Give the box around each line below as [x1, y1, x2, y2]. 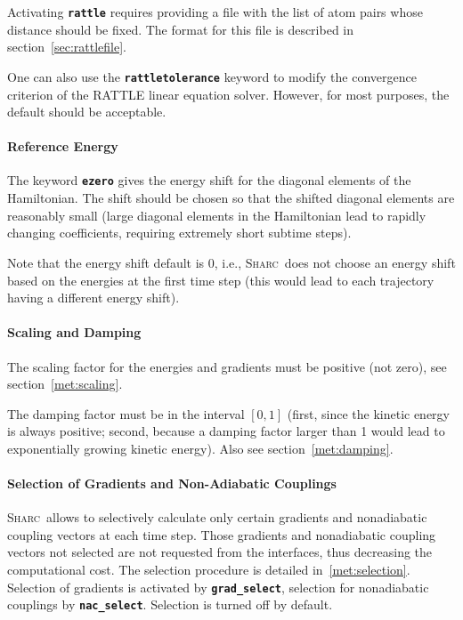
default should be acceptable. [7, 102, 167, 121]
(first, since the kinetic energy [287, 404, 450, 423]
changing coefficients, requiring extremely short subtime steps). [7, 223, 352, 242]
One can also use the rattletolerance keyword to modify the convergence [7, 67, 417, 85]
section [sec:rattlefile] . [7, 37, 126, 56]
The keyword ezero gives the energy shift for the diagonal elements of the [7, 171, 411, 189]
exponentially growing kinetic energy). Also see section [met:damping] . [7, 439, 394, 457]
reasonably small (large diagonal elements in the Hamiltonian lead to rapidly [7, 205, 426, 224]
